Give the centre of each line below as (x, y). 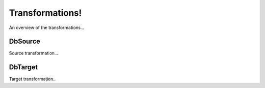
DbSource (25, 42)
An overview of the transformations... (47, 28)
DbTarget (23, 67)
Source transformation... (34, 53)
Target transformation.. (32, 79)
